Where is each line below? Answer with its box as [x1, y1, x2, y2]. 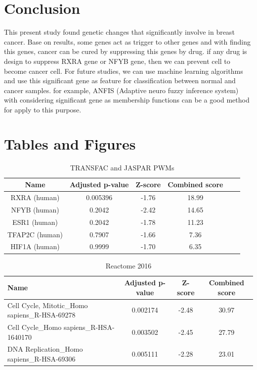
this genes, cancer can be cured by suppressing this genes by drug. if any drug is [4, 46, 247, 56]
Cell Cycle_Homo [7, 321, 62, 332]
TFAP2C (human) [7, 229, 63, 239]
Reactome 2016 [105, 260, 152, 270]
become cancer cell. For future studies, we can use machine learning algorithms [4, 65, 243, 76]
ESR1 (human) [12, 216, 58, 227]
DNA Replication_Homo [7, 344, 83, 354]
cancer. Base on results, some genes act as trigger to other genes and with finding [4, 36, 251, 47]
